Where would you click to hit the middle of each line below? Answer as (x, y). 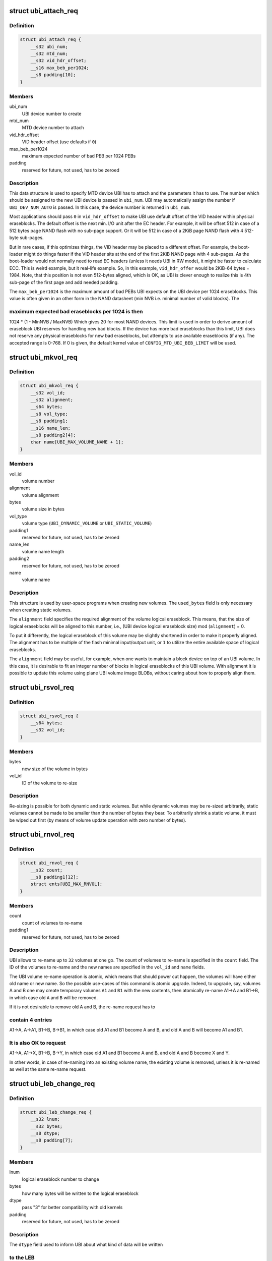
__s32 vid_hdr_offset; (58, 61)
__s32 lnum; (45, 1119)
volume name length (43, 551)
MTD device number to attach (53, 128)
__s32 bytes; (47, 1126)
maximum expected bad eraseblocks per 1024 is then (76, 312)
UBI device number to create (52, 113)
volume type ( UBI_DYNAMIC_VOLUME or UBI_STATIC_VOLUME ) (87, 523)
